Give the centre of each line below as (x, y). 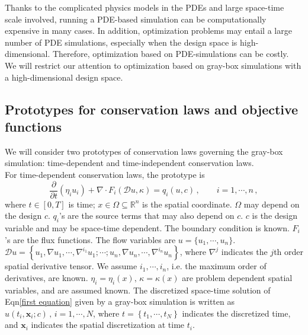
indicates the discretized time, (236, 313)
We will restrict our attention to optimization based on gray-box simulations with (153, 65)
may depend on (272, 204)
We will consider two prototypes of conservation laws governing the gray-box (144, 151)
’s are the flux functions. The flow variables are (90, 239)
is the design (275, 216)
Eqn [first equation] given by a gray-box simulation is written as (120, 301)
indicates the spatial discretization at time (108, 325)
